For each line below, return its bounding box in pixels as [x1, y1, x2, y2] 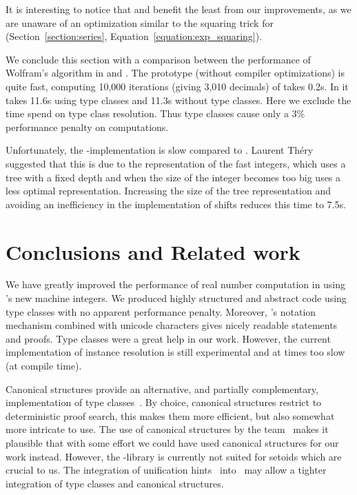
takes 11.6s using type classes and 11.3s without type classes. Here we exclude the [6, 92, 351, 107]
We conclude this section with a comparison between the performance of [6, 52, 311, 66]
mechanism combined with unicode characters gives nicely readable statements [6, 318, 338, 332]
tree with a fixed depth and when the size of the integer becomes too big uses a [6, 170, 341, 184]
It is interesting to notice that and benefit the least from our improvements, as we [6, 2, 351, 16]
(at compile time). [6, 358, 82, 372]
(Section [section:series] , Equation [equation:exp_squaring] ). [6, 29, 263, 43]
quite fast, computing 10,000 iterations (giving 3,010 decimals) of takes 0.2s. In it [6, 79, 349, 93]
